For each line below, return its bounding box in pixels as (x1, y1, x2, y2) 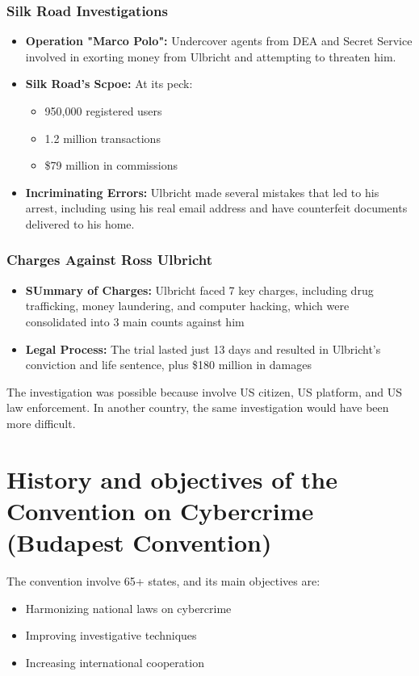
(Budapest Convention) (6, 526, 272, 559)
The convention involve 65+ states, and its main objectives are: (6, 573, 321, 590)
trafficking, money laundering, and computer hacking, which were (25, 297, 350, 314)
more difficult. (6, 414, 76, 431)
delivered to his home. (25, 215, 135, 232)
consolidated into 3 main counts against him (25, 313, 245, 330)
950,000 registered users (44, 103, 162, 119)
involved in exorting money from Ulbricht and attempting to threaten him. (25, 48, 396, 65)
